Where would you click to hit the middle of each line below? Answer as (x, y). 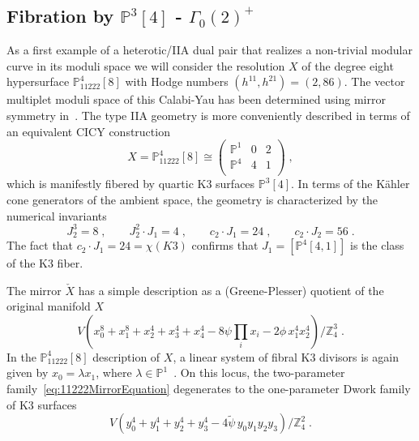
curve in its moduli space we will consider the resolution (146, 65)
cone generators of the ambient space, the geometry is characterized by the (192, 199)
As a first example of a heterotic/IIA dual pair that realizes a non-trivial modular (209, 50)
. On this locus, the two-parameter (259, 372)
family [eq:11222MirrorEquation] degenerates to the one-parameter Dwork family (209, 389)
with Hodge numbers (177, 81)
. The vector (374, 81)
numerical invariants (57, 215)
